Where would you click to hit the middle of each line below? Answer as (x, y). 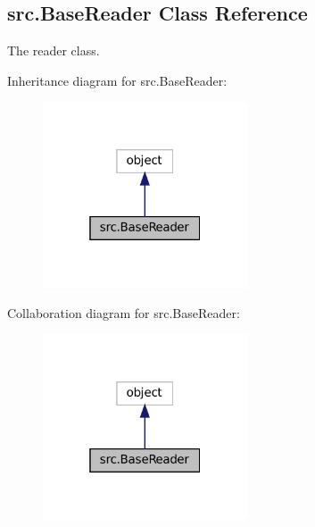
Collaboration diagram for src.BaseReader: (124, 312)
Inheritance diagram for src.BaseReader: (117, 80)
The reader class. (54, 50)
